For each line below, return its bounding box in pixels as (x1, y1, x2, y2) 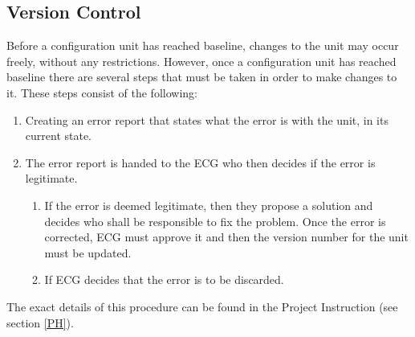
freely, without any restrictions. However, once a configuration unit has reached (6, 52, 397, 69)
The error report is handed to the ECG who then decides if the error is (25, 154, 376, 171)
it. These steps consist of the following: (6, 84, 197, 101)
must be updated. (44, 244, 132, 261)
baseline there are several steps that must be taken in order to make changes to (6, 68, 397, 85)
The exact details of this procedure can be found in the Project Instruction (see (6, 298, 398, 314)
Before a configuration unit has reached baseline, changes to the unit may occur (6, 37, 399, 54)
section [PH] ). (6, 314, 74, 331)
